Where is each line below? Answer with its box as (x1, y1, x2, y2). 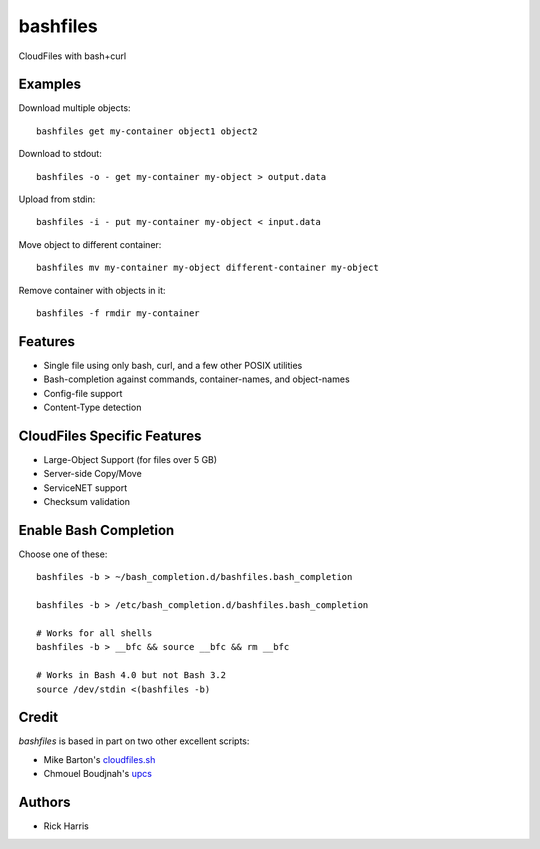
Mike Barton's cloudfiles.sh (43, 753, 156, 765)
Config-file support (43, 387, 123, 399)
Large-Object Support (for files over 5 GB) (43, 453, 218, 465)
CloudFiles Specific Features (18, 427, 202, 444)
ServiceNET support (43, 481, 128, 494)
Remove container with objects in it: (18, 284, 166, 296)
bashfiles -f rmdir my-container (36, 307, 200, 319)
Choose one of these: (18, 548, 108, 560)
